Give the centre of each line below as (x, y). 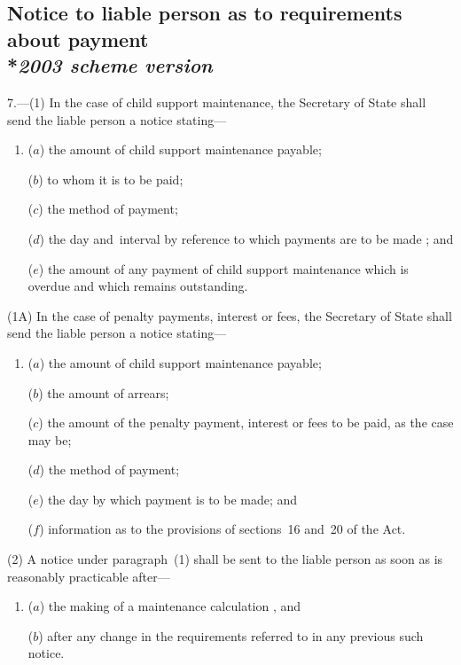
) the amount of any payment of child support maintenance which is (223, 268)
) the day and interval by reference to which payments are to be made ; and (246, 238)
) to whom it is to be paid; (111, 179)
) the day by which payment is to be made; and (168, 499)
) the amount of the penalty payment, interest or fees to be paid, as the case (246, 422)
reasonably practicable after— (89, 576)
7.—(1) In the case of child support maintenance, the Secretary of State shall (217, 102)
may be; (50, 439)
